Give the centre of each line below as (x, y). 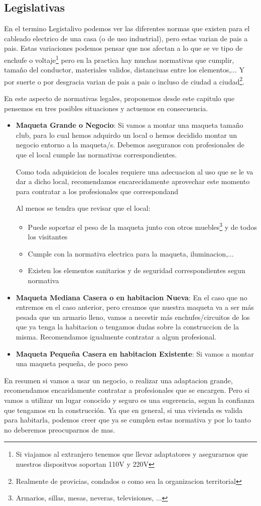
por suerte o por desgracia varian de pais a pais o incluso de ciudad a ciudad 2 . (124, 80)
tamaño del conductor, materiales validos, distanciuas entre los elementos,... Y (124, 70)
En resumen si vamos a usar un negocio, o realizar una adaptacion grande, (118, 380)
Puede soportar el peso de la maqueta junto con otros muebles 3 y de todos (142, 226)
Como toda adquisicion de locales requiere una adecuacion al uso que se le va (135, 171)
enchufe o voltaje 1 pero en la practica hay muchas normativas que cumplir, (119, 59)
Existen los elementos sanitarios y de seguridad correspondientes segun (137, 270)
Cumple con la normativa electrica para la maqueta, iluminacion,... (131, 253)
